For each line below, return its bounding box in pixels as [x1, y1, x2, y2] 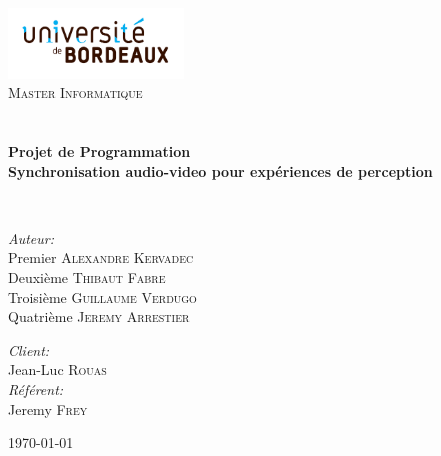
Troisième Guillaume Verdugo [8, 286, 197, 307]
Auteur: [8, 227, 55, 248]
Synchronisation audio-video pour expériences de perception [8, 160, 433, 181]
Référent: [8, 378, 64, 399]
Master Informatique [8, 82, 143, 103]
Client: [8, 339, 50, 360]
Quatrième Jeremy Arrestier [8, 306, 190, 327]
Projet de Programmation [8, 141, 191, 161]
